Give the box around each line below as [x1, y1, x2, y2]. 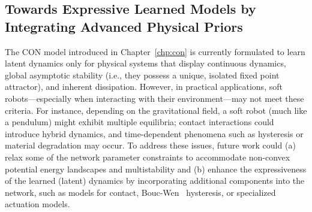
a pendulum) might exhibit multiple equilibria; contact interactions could [5, 116, 274, 128]
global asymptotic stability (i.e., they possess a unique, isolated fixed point [5, 68, 280, 81]
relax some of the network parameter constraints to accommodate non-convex [5, 150, 290, 163]
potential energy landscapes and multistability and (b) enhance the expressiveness [5, 162, 307, 175]
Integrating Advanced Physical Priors [5, 17, 243, 35]
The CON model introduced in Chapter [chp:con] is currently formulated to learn [5, 45, 305, 57]
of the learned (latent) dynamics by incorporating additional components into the [5, 174, 305, 187]
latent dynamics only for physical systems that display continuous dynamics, [5, 57, 286, 69]
